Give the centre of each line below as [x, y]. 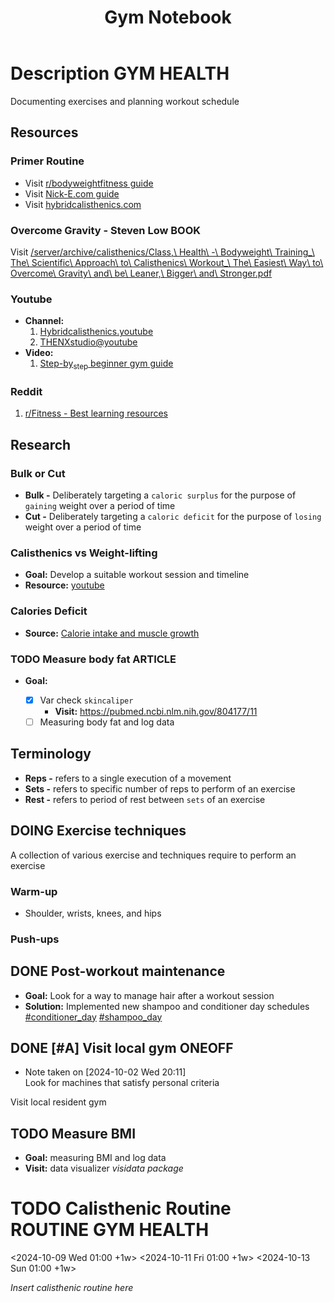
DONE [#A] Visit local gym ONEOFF [122, 1048]
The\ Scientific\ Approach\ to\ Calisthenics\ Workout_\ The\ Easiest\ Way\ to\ [167, 262]
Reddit [26, 391]
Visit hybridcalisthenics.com [83, 204]
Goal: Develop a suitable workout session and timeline [137, 575]
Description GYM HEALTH [120, 73]
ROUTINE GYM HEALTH [110, 1230]
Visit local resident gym [58, 1102]
